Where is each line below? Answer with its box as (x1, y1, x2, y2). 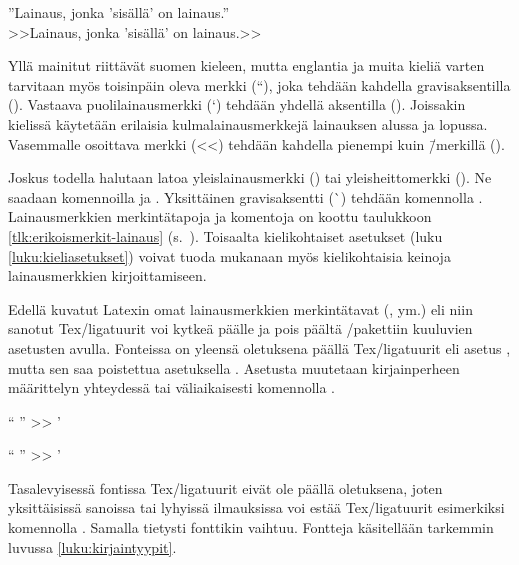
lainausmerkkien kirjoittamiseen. (8, 265, 207, 286)
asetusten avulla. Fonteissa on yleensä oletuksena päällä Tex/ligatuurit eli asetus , (8, 337, 511, 358)
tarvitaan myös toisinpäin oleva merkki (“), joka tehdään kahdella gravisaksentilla (8, 74, 511, 95)
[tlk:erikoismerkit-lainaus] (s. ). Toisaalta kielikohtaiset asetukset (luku (8, 225, 443, 246)
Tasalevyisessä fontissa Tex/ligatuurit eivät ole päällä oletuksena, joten (8, 477, 443, 498)
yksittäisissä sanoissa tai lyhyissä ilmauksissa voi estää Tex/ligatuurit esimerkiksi (8, 497, 505, 518)
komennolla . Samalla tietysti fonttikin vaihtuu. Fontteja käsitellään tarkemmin (8, 517, 494, 538)
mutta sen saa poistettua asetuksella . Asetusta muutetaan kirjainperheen (8, 357, 460, 378)
